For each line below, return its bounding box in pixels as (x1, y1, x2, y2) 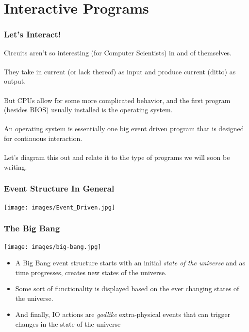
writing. (4, 161, 27, 172)
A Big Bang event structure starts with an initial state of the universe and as (15, 258, 246, 268)
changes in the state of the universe (15, 319, 121, 329)
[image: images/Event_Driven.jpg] (4, 204, 116, 211)
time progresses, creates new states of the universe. (15, 267, 167, 277)
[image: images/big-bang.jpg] (4, 244, 101, 251)
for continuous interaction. (4, 133, 83, 143)
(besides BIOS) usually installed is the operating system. (4, 105, 173, 115)
